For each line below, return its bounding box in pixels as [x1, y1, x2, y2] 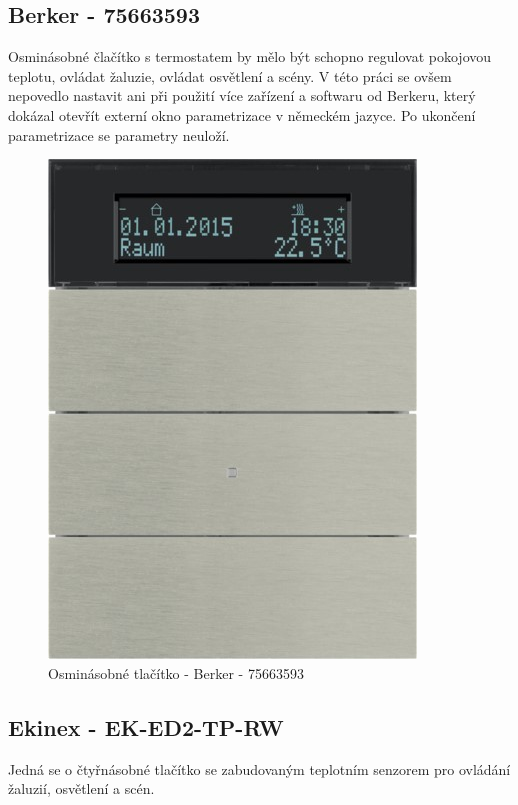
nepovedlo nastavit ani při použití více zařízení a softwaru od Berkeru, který [8, 85, 476, 106]
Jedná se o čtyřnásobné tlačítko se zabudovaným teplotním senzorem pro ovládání [8, 758, 511, 779]
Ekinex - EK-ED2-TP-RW [8, 711, 284, 742]
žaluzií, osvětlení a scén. [8, 778, 155, 799]
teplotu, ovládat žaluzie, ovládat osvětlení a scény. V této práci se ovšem [8, 65, 452, 86]
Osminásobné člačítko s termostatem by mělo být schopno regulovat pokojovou [8, 46, 492, 67]
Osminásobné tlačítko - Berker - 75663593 [48, 662, 304, 683]
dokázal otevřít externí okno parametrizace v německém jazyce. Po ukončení [8, 104, 476, 125]
